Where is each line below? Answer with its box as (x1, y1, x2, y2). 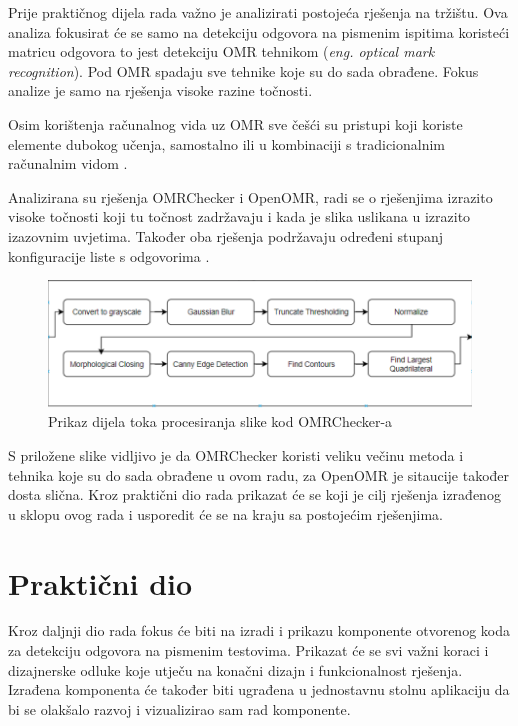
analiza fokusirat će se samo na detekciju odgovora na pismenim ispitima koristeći (8, 21, 510, 42)
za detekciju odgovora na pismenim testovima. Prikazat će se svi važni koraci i (8, 640, 489, 661)
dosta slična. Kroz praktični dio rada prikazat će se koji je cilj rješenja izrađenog (8, 484, 501, 505)
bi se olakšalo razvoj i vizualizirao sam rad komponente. (8, 698, 351, 719)
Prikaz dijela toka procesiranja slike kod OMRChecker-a (48, 411, 393, 432)
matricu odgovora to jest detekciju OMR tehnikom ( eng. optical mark (8, 41, 435, 62)
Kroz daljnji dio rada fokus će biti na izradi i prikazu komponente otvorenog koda (8, 620, 510, 641)
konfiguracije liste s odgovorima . (8, 245, 210, 266)
